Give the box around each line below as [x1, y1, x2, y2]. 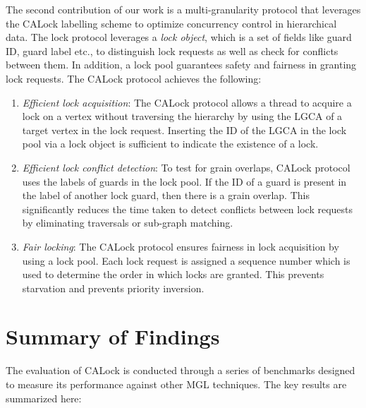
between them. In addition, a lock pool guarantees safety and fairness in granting [6, 57, 357, 72]
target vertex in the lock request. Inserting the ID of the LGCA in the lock [22, 122, 347, 137]
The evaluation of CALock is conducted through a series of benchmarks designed [6, 363, 355, 378]
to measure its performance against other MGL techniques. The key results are [6, 377, 347, 391]
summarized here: [6, 390, 82, 405]
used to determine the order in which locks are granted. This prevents [22, 267, 324, 282]
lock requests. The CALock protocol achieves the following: [6, 71, 262, 85]
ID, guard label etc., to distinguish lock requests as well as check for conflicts [6, 43, 338, 58]
